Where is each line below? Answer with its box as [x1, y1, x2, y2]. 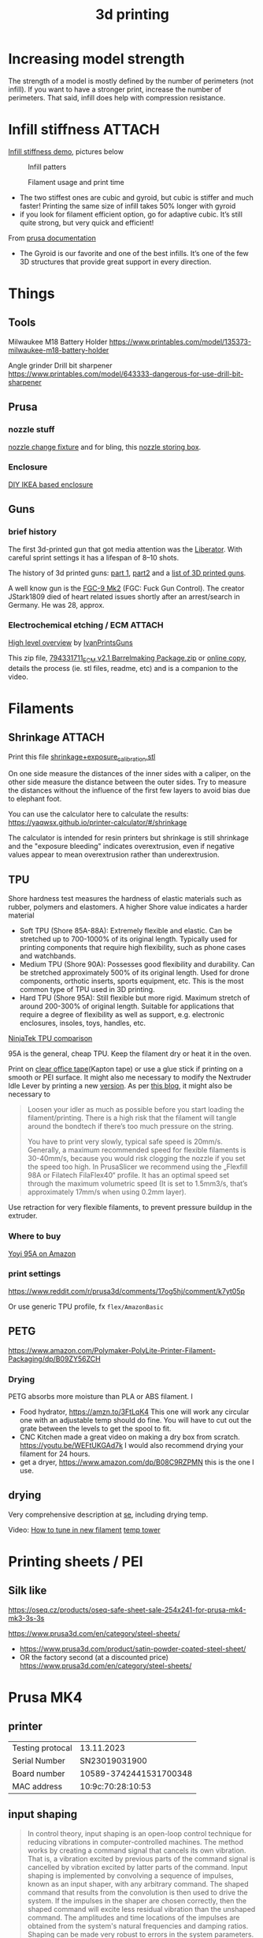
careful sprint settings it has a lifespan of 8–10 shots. [8, 552, 180, 562]
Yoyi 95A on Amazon [8, 1249, 76, 1258]
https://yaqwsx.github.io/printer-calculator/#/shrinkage [8, 818, 187, 828]
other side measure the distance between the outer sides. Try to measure [8, 777, 246, 787]
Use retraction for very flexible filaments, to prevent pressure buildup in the [8, 1203, 253, 1212]
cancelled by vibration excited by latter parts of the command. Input [27, 1862, 248, 1872]
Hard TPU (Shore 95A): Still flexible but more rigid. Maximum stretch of [19, 994, 250, 1003]
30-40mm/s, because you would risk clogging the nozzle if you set [27, 1154, 246, 1163]
